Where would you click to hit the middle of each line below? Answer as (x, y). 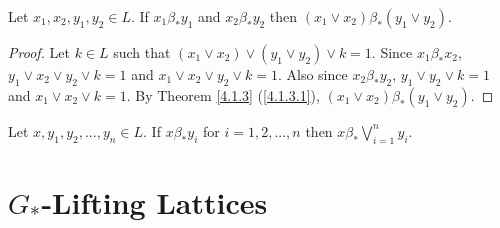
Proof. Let (39, 52)
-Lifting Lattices (154, 201)
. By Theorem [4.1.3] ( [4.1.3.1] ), (223, 94)
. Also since (312, 74)
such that (142, 52)
